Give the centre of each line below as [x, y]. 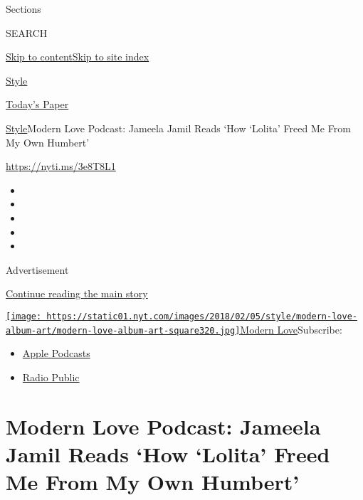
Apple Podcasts [56, 353]
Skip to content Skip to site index [78, 57]
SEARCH [27, 32]
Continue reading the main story [77, 293]
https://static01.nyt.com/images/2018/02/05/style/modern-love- [202, 316]
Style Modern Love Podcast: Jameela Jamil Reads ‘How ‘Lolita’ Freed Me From [178, 128]
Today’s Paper [37, 104]
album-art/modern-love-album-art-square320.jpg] [123, 330]
